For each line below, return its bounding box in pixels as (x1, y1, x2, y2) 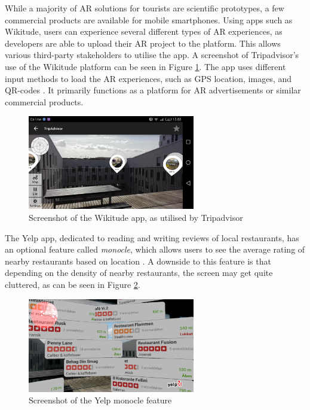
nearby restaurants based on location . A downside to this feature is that (5, 254, 271, 267)
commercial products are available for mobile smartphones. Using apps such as (5, 13, 293, 26)
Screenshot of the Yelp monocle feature (29, 394, 172, 406)
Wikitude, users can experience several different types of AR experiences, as (5, 25, 283, 38)
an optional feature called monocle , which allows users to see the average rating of (5, 243, 305, 256)
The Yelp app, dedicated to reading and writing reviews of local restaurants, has (5, 231, 299, 244)
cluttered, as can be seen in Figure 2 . (5, 278, 140, 290)
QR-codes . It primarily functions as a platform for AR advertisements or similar (5, 84, 301, 96)
